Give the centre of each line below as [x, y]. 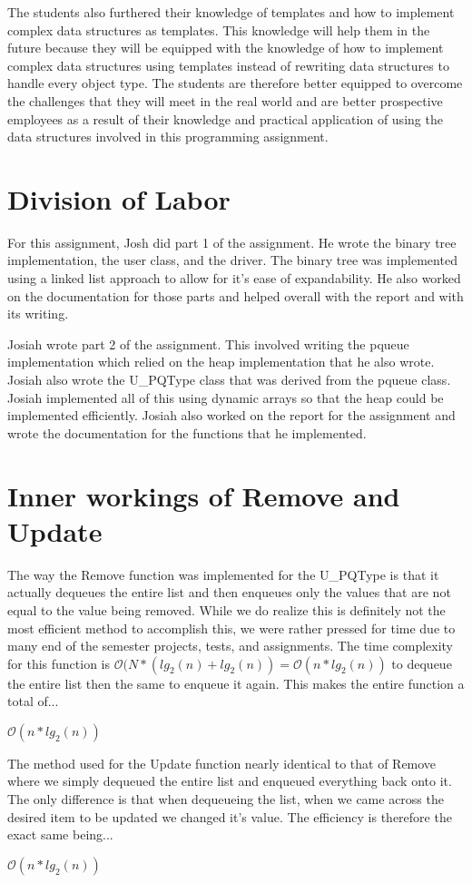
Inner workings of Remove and [204, 495]
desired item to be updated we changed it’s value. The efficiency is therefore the [230, 816]
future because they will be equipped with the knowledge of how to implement [226, 48]
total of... [33, 701]
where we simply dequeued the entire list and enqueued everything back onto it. [230, 781]
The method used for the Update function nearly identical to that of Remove [222, 763]
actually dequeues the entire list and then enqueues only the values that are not [229, 592]
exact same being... [60, 834]
